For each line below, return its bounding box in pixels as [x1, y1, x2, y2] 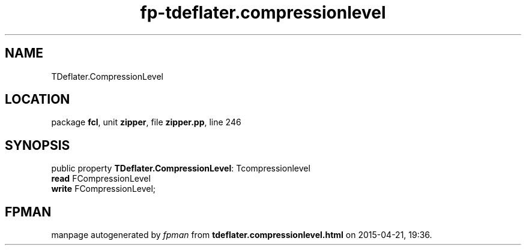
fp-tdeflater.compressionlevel [140, 2, 386, 23]
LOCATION [5, 92, 70, 107]
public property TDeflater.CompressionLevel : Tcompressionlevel [51, 163, 310, 174]
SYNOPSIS [5, 137, 70, 153]
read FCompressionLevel [51, 173, 151, 184]
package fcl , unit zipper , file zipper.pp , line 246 [51, 117, 241, 128]
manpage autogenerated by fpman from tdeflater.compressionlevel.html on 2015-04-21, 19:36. [51, 230, 432, 240]
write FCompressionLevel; [51, 183, 156, 194]
